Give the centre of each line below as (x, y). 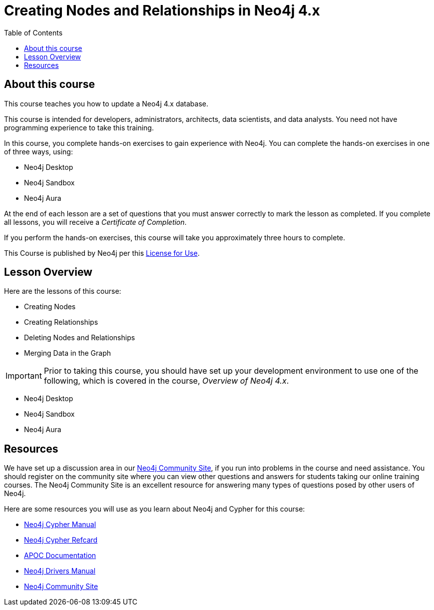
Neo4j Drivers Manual (60, 571)
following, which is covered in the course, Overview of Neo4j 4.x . (166, 381)
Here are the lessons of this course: (63, 291)
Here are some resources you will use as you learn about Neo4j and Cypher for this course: (155, 509)
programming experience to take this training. (79, 127)
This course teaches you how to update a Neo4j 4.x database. (106, 103)
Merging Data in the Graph (68, 353)
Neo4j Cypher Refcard (61, 540)
